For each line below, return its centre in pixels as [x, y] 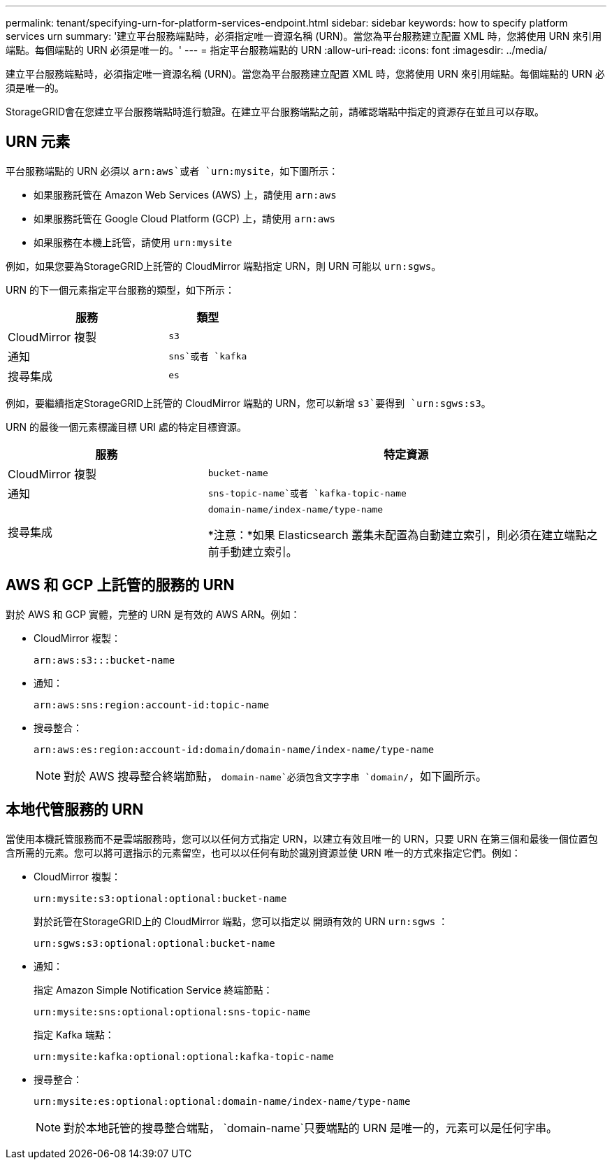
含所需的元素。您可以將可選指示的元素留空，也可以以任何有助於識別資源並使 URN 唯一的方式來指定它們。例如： [263, 852]
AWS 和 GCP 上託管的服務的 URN [120, 585]
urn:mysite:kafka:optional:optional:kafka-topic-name [184, 1056]
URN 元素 [38, 142]
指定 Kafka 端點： [74, 1034]
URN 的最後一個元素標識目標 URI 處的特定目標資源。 [126, 427]
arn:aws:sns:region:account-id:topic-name [152, 705]
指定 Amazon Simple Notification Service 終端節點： [153, 989]
